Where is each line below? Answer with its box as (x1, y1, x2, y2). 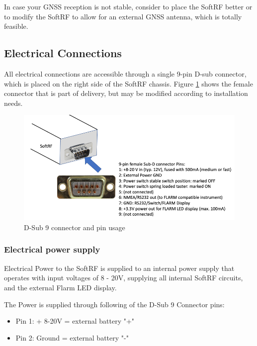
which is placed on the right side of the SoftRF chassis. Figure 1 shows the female (4, 78, 253, 88)
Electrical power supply (4, 243, 100, 256)
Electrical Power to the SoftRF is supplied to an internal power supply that (4, 262, 235, 273)
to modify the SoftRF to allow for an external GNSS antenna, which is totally (4, 11, 242, 21)
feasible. (4, 21, 28, 31)
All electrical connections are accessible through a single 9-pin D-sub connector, (4, 68, 247, 79)
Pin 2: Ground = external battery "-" (15, 332, 129, 343)
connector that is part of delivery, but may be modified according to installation (4, 88, 248, 98)
